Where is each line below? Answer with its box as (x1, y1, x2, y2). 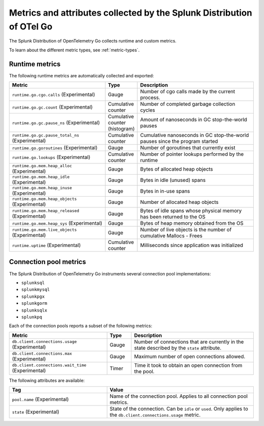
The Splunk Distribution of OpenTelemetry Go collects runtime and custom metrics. (9, 38, 177, 44)
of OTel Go (9, 21, 53, 32)
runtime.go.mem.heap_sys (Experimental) (12, 220, 103, 227)
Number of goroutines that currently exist (140, 144, 236, 151)
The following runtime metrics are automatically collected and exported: (9, 72, 154, 78)
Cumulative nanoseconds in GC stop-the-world (140, 132, 249, 139)
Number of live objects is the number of (140, 226, 232, 233)
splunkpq (21, 314, 43, 320)
